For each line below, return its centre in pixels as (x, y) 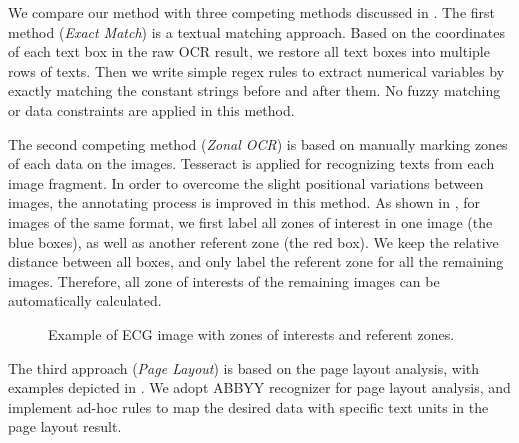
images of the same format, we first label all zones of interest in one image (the (250, 221)
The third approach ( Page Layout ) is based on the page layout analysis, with (244, 367)
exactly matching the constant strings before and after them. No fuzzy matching (254, 90)
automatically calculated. (85, 300)
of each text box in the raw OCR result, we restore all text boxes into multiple (249, 51)
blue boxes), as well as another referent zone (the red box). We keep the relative (253, 241)
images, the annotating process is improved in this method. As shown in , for (244, 202)
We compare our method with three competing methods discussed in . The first (252, 12)
